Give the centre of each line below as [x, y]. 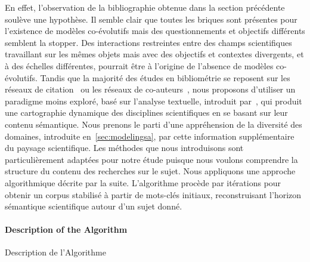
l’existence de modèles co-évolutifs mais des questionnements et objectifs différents [155, 31]
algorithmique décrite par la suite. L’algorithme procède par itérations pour [143, 182]
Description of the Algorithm [66, 229]
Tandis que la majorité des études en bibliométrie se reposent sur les [165, 77]
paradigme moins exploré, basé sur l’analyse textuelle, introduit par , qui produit [154, 101]
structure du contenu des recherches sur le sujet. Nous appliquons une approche [150, 171]
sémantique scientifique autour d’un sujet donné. [94, 206]
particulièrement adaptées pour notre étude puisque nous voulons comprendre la [151, 159]
